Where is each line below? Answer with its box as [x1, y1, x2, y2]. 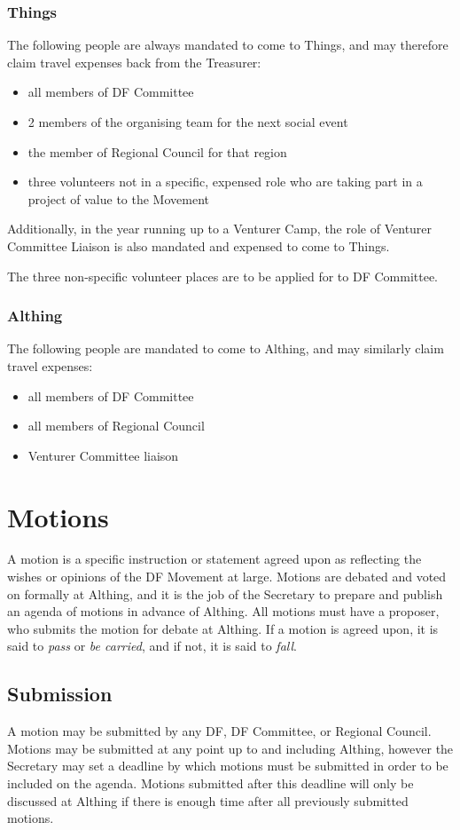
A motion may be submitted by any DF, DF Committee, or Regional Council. [7, 722, 432, 740]
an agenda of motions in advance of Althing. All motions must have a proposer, [7, 602, 440, 621]
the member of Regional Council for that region [27, 142, 287, 161]
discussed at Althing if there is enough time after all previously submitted [7, 791, 409, 810]
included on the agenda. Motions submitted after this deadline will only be [7, 774, 414, 793]
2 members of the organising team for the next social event [27, 113, 348, 130]
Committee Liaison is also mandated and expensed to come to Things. [7, 236, 390, 255]
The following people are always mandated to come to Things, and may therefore [7, 36, 448, 54]
